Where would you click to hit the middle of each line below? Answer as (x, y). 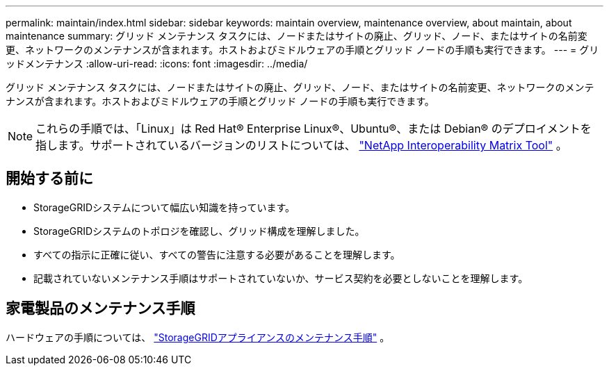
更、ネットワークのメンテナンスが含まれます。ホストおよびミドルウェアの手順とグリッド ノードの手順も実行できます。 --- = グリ (302, 50)
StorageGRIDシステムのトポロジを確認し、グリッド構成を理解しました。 (199, 231)
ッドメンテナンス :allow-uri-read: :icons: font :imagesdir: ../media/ (157, 64)
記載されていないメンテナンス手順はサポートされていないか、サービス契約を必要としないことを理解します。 (281, 278)
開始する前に (49, 179)
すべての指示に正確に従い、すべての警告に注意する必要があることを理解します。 (217, 254)
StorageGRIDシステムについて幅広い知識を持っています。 (164, 207)
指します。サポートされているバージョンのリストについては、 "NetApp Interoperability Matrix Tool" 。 (301, 145)
